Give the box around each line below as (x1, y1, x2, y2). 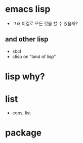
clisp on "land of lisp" (12, 53, 56, 59)
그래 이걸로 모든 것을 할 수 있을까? (12, 20, 78, 26)
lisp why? (5, 71, 45, 82)
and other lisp (5, 35, 48, 44)
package (5, 127, 42, 139)
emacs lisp (5, 3, 50, 15)
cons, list (12, 110, 31, 116)
